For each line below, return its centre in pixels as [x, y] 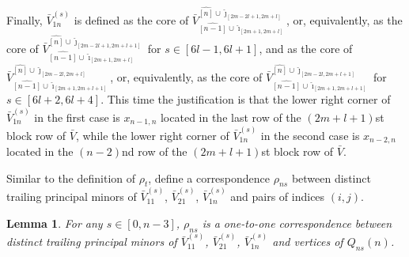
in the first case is [77, 117]
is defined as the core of [131, 19]
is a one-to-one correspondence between [297, 223]
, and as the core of [306, 48]
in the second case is [310, 135]
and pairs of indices [278, 197]
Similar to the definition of [71, 178]
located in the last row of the [231, 117]
